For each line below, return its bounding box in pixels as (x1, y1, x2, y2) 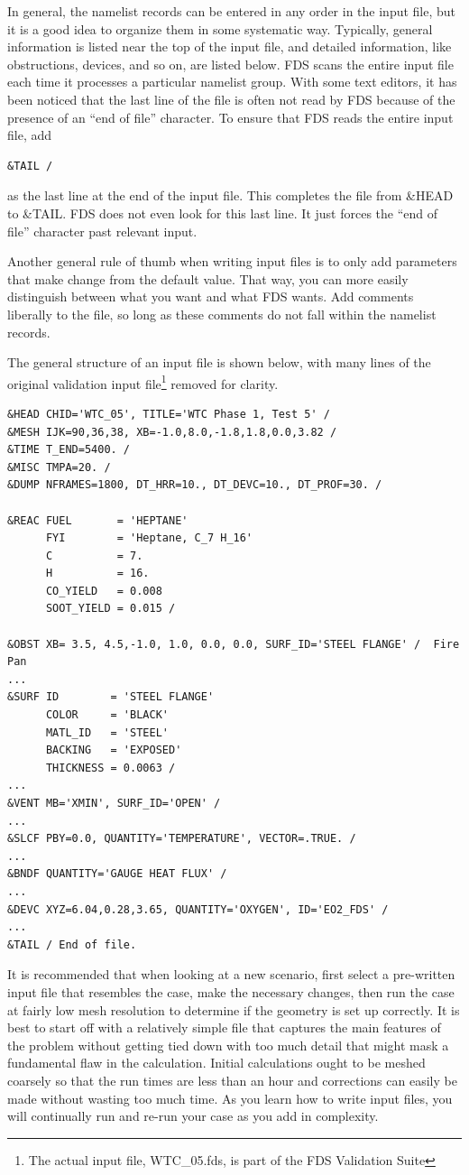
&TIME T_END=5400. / (7, 443, 131, 457)
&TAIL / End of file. (7, 938, 137, 951)
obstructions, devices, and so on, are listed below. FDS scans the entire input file (7, 54, 454, 73)
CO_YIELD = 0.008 (45, 584, 162, 597)
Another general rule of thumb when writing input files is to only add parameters (7, 252, 457, 271)
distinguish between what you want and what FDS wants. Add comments (7, 287, 414, 306)
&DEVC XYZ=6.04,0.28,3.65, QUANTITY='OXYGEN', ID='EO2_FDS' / (7, 902, 389, 916)
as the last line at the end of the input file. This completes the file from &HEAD (7, 186, 454, 205)
